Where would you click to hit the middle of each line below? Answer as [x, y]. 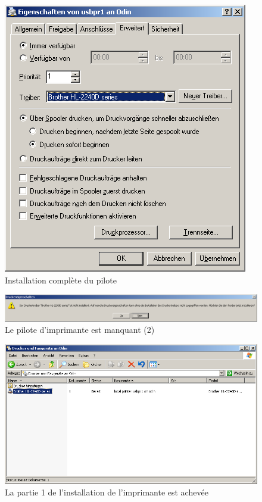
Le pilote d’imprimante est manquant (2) [80, 330]
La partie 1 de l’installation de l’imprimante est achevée [107, 492]
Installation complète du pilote [61, 280]
